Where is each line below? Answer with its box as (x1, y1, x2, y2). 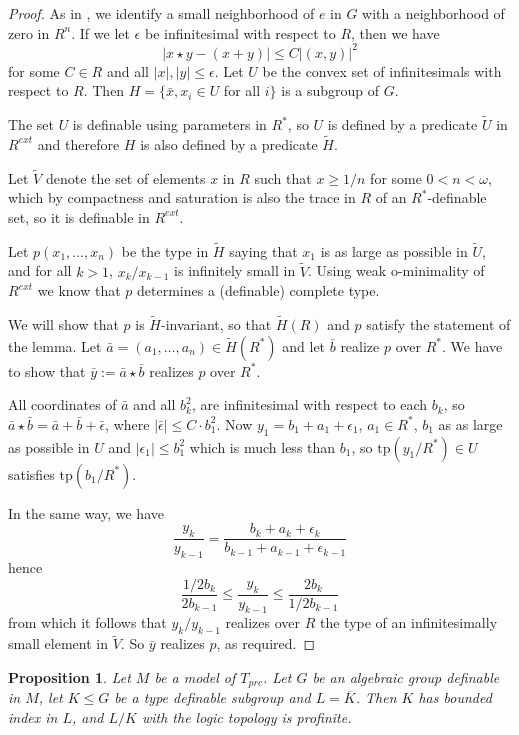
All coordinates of (8, 394, 117, 415)
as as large (438, 413, 503, 434)
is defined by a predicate (327, 114, 478, 135)
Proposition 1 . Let (8, 667, 131, 688)
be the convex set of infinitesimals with (262, 60, 502, 81)
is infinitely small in (174, 260, 296, 281)
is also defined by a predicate (140, 133, 318, 154)
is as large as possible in (320, 240, 468, 261)
